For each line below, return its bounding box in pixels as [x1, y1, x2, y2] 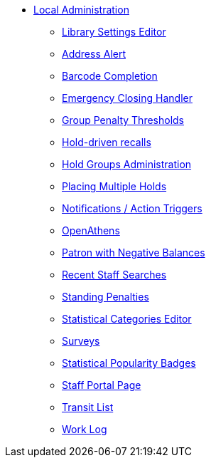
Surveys [62, 335, 100, 347]
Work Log [62, 423, 107, 435]
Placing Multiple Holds [62, 180, 167, 192]
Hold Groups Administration [62, 158, 192, 170]
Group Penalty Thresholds [62, 114, 185, 126]
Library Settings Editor [62, 26, 166, 38]
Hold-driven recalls [62, 136, 151, 148]
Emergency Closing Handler [62, 92, 193, 104]
